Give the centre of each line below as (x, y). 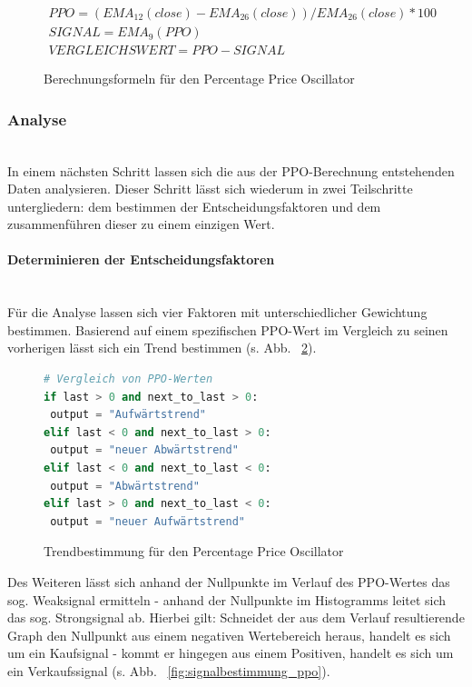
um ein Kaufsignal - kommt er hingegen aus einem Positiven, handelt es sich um (231, 653)
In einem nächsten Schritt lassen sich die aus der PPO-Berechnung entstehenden (231, 170)
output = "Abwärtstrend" (125, 486)
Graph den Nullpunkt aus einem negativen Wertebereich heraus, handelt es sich (229, 635)
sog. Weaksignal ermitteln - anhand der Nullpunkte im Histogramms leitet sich (227, 599)
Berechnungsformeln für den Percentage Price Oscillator (199, 79)
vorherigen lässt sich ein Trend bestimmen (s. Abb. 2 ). (162, 348)
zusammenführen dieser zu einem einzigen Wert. (141, 224)
